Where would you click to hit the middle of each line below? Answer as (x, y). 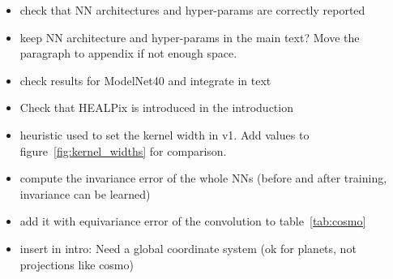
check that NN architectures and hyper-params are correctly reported (192, 10)
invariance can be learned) (85, 193)
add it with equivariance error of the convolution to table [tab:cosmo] (193, 221)
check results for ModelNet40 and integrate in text (145, 80)
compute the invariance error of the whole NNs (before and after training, (203, 178)
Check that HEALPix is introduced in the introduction (156, 107)
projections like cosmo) (77, 264)
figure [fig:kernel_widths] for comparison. (123, 150)
